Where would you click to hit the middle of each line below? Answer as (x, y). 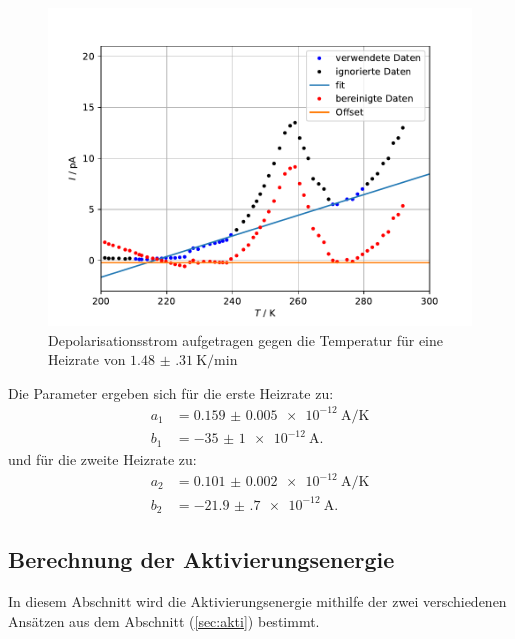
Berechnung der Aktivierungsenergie (201, 559)
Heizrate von (87, 359)
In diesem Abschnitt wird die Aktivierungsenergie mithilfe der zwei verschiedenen (257, 601)
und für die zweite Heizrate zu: (102, 458)
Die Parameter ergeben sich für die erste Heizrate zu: (171, 392)
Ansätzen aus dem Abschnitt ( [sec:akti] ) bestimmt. (164, 620)
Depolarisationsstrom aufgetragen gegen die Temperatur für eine (246, 339)
